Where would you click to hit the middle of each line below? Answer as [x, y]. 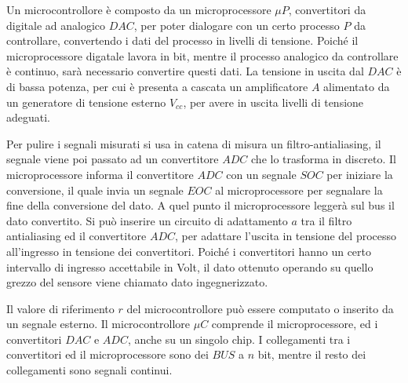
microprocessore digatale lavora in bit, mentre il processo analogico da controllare [202, 55]
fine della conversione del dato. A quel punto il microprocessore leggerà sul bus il [200, 205]
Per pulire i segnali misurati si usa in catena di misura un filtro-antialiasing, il [194, 143]
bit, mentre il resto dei [312, 354]
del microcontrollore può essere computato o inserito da [260, 308]
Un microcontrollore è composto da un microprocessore [139, 9]
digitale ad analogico [56, 25]
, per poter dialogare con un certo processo [237, 25]
